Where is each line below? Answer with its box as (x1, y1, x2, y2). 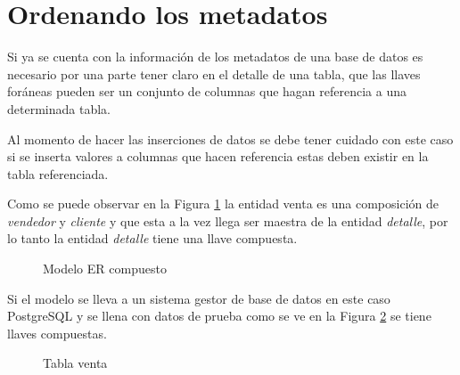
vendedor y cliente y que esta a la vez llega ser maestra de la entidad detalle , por (7, 211, 448, 230)
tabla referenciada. (7, 164, 109, 183)
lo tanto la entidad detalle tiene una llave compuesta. (7, 229, 298, 248)
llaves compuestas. (7, 323, 107, 342)
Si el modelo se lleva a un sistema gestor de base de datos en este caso (7, 289, 390, 307)
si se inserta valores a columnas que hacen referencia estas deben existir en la (7, 147, 429, 166)
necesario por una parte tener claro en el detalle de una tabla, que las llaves (7, 64, 421, 83)
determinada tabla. (7, 99, 111, 118)
